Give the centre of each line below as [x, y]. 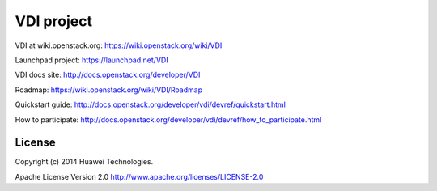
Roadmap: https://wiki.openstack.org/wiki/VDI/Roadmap [108, 90]
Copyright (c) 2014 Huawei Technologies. [84, 162]
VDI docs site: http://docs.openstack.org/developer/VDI [108, 75]
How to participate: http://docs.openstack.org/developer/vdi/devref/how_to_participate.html [168, 119]
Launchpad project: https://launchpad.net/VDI [92, 60]
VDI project [54, 21]
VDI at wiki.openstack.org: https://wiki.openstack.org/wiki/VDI [119, 45]
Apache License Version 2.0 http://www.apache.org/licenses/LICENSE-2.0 [139, 176]
